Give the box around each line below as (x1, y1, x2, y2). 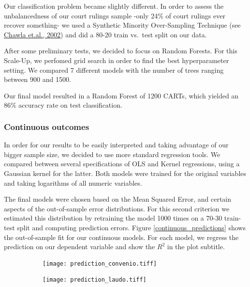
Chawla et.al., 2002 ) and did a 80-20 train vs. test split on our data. (4, 29, 207, 39)
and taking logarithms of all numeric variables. (4, 177, 142, 188)
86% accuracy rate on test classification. (4, 100, 122, 110)
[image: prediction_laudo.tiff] (43, 276, 147, 284)
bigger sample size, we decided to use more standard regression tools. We (4, 149, 221, 159)
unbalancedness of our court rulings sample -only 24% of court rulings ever (4, 10, 225, 20)
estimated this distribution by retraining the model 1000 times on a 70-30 (4, 213, 222, 223)
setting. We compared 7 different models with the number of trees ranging (4, 64, 224, 75)
